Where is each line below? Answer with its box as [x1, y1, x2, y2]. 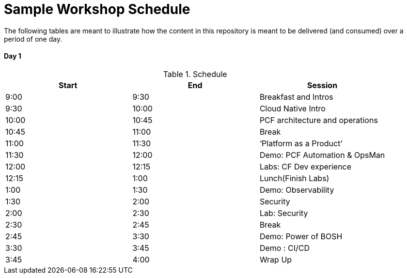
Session [307, 80, 338, 90]
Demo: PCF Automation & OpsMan [259, 150, 385, 160]
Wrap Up [259, 254, 292, 264]
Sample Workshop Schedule [4, 1, 190, 17]
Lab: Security [259, 208, 308, 218]
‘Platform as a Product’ [259, 138, 343, 148]
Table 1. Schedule [163, 69, 227, 79]
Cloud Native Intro [259, 103, 326, 113]
